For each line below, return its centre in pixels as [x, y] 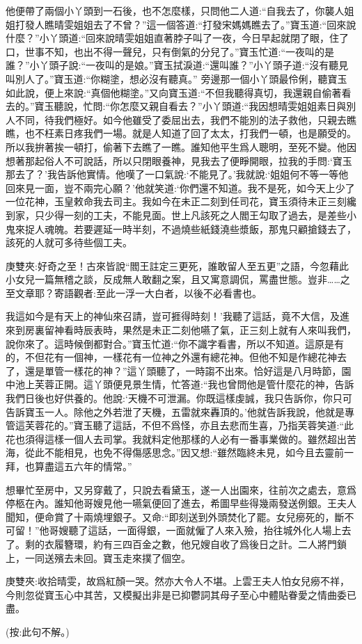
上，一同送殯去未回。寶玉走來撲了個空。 [98, 557]
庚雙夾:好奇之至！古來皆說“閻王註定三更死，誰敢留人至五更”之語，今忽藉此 [178, 265]
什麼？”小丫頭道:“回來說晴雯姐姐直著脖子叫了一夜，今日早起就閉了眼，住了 [178, 38]
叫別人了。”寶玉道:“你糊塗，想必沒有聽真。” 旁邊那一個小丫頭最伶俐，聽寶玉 [176, 78]
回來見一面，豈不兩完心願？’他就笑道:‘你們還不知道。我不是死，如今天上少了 [180, 187]
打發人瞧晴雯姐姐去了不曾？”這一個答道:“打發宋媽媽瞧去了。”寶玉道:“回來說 [186, 24]
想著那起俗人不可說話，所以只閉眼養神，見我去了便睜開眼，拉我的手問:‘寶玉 [179, 160]
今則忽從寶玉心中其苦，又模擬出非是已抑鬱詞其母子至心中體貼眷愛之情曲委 [176, 594]
